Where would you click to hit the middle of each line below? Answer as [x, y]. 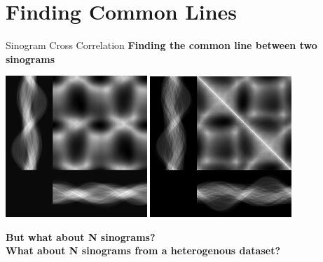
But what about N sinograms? [81, 236]
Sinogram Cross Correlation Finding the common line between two [161, 45]
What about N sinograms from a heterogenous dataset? [143, 250]
